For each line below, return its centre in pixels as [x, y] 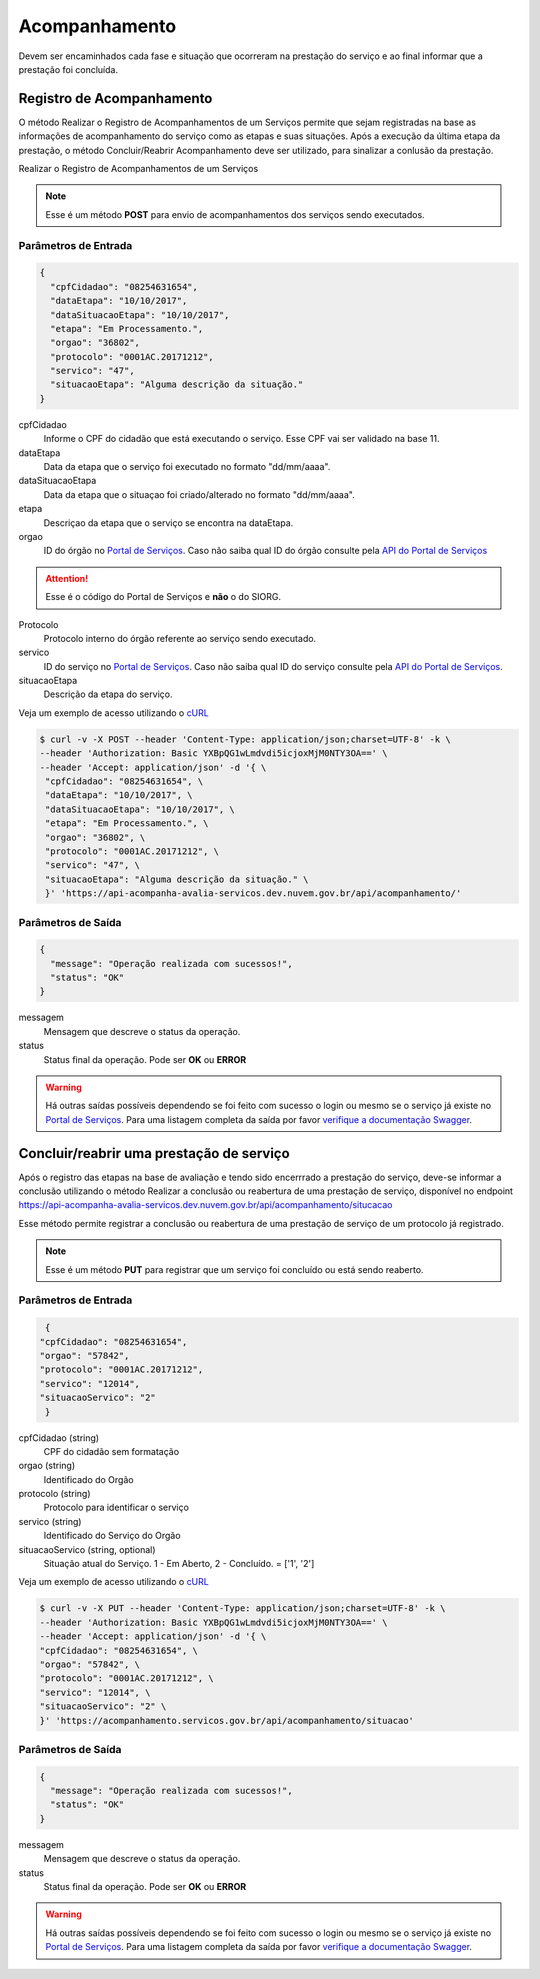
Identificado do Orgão [88, 1479]
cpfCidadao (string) [59, 1437]
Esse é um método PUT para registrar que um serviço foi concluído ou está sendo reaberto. [234, 1269]
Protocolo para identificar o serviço [116, 1507]
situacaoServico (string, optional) [87, 1549]
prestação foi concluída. [68, 69]
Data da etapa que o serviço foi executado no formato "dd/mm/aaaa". [187, 467]
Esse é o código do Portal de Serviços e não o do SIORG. [163, 597]
